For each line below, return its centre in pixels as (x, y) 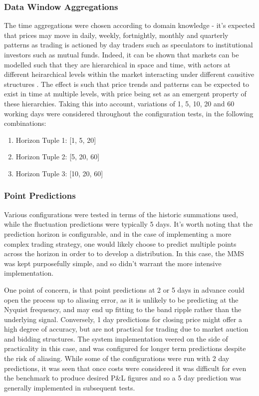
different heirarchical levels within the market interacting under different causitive (129, 74)
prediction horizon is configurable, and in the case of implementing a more (118, 233)
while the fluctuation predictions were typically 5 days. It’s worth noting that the (129, 224)
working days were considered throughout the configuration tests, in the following (129, 113)
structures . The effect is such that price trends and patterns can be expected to (127, 84)
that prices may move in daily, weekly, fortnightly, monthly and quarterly (116, 35)
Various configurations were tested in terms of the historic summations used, (121, 214)
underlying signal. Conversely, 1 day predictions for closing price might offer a (123, 319)
